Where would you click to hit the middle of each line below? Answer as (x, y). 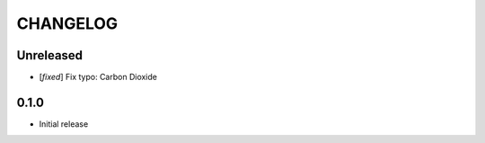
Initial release (64, 124)
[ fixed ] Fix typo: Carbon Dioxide (98, 77)
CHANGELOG (67, 23)
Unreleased (50, 55)
